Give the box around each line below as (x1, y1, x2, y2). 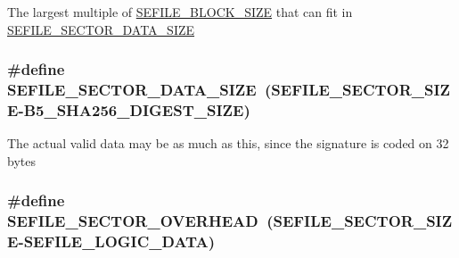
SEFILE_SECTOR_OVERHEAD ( (7, 210, 274, 232)
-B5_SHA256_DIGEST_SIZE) (18, 98, 250, 121)
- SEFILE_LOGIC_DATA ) (18, 230, 216, 253)
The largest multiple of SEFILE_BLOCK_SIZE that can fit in (7, 3, 353, 21)
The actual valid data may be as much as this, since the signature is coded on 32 (7, 134, 449, 153)
